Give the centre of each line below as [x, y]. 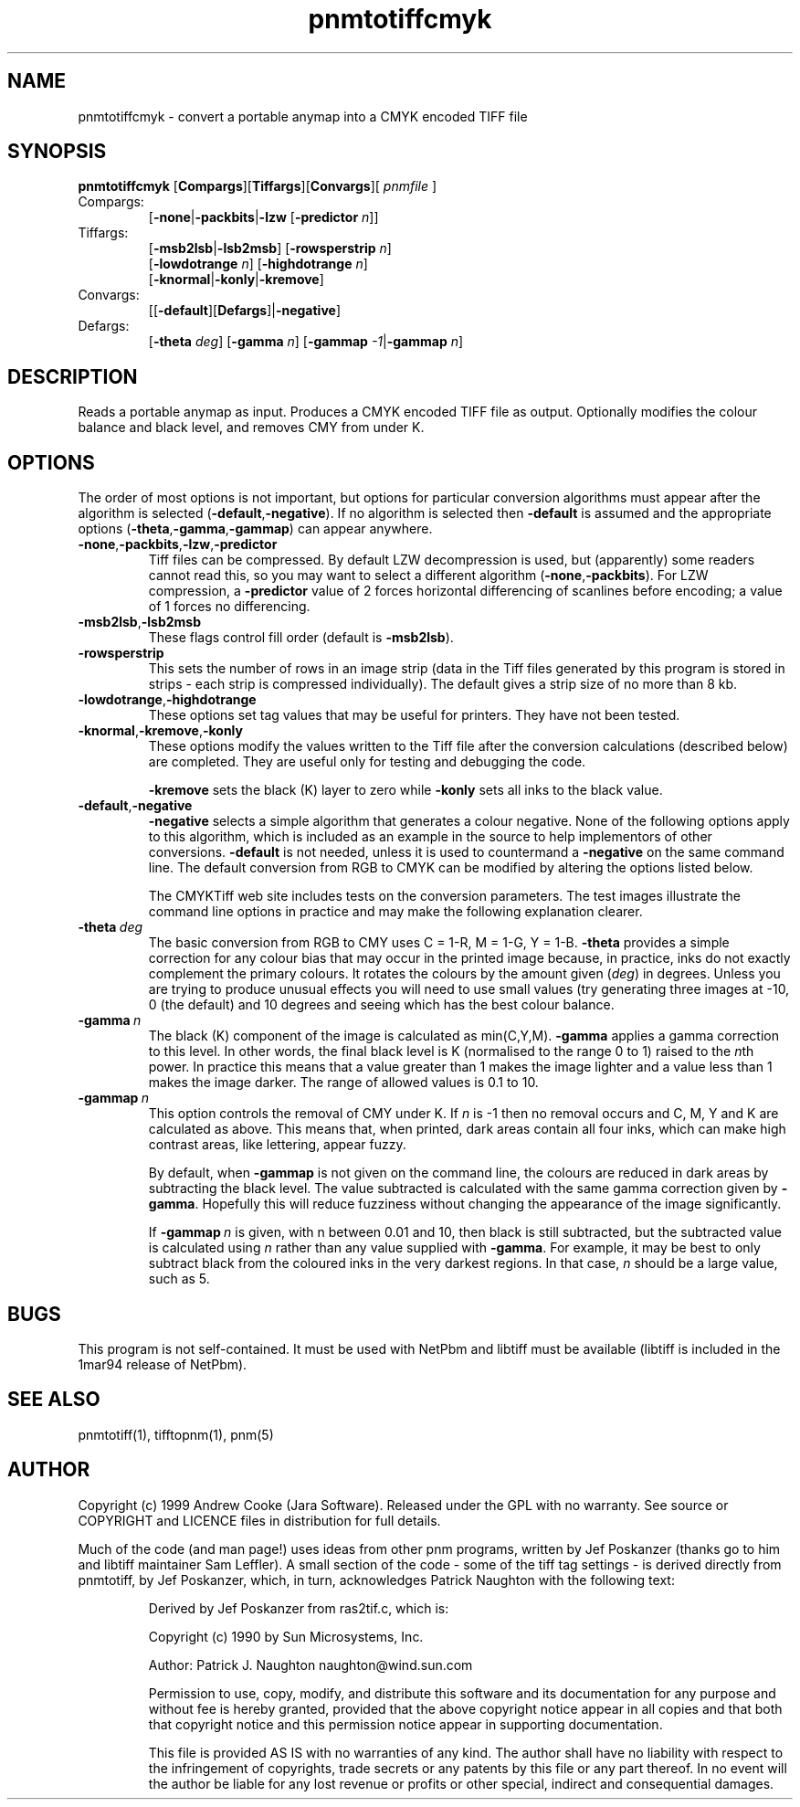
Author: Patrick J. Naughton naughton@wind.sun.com [311, 1664]
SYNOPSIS [57, 152]
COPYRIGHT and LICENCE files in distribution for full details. [259, 1520]
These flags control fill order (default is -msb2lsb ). [301, 638]
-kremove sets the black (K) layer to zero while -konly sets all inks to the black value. [405, 790]
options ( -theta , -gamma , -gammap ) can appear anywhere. [255, 529]
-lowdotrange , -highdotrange [167, 700]
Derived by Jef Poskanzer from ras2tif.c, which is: [299, 1608]
